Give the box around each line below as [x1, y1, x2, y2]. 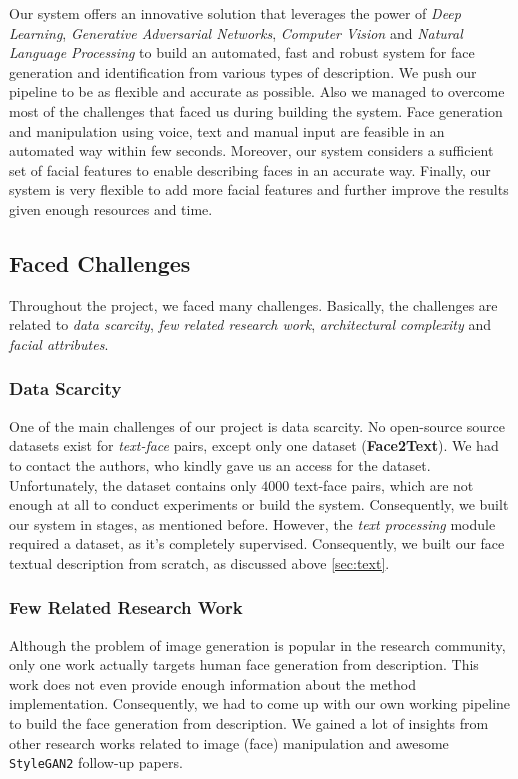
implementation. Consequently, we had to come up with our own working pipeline [9, 693, 511, 714]
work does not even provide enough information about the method [9, 673, 417, 694]
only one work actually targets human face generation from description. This [9, 654, 479, 675]
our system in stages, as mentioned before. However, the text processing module [9, 513, 496, 534]
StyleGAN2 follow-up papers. [9, 752, 183, 773]
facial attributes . [9, 333, 109, 354]
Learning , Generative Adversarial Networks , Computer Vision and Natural [9, 22, 463, 43]
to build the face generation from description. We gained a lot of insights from [9, 713, 489, 734]
